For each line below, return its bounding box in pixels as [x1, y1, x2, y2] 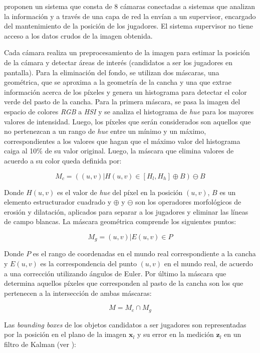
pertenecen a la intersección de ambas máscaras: [4, 287, 152, 298]
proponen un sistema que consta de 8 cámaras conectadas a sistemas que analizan [4, 1, 255, 11]
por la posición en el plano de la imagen [4, 329, 127, 339]
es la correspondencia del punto [40, 258, 137, 268]
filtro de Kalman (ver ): [4, 338, 76, 349]
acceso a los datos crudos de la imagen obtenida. [4, 30, 153, 41]
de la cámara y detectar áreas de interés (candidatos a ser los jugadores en [4, 57, 233, 67]
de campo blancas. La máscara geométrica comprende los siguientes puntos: [4, 216, 236, 227]
